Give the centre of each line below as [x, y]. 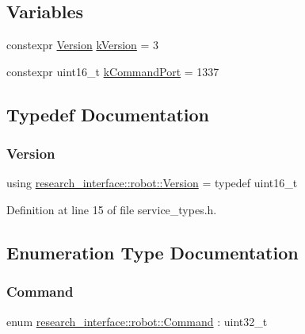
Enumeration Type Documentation [152, 252]
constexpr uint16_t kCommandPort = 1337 [113, 71]
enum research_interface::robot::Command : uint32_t [137, 321]
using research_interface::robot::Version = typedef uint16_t [152, 183]
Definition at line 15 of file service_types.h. [112, 209]
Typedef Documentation [108, 114]
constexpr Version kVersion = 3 [83, 45]
